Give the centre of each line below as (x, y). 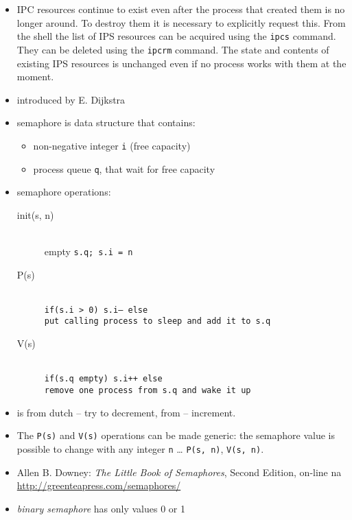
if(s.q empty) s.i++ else (103, 379)
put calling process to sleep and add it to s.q (157, 321)
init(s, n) (35, 214)
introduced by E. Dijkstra (71, 99)
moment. (35, 76)
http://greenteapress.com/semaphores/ (99, 485)
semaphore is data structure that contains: (106, 122)
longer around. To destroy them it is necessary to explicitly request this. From (181, 22)
